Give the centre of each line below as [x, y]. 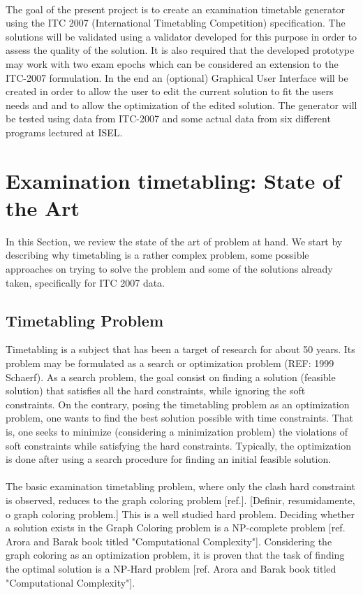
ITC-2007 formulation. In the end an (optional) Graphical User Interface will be [177, 77]
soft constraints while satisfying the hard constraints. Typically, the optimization [178, 445]
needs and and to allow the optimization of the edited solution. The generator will [181, 105]
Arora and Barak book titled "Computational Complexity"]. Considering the [169, 541]
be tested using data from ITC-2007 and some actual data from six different [168, 119]
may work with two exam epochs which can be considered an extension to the [172, 63]
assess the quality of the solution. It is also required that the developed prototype [180, 50]
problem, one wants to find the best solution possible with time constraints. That [180, 418]
